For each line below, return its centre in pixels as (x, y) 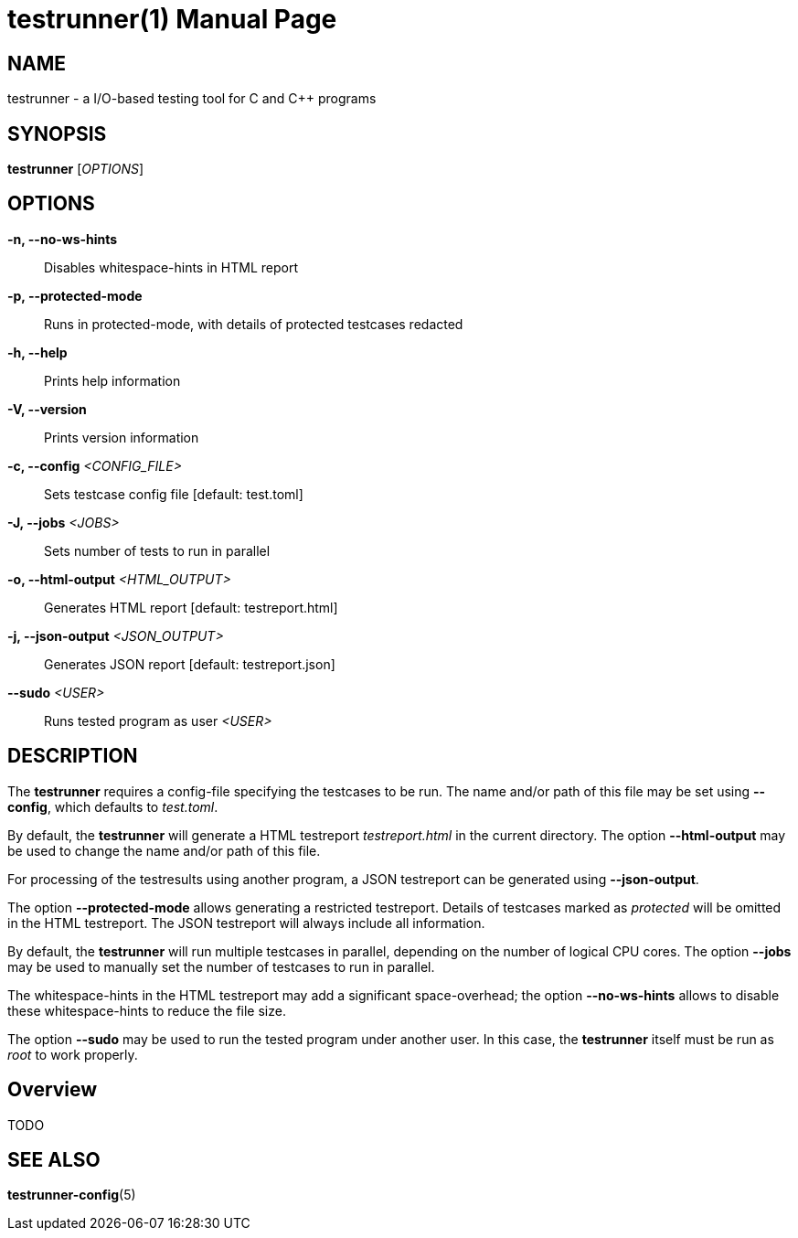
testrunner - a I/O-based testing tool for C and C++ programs (192, 99)
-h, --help (37, 352)
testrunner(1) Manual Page (172, 19)
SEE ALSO (54, 1159)
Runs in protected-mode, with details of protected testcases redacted (254, 324)
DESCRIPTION (73, 756)
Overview (53, 1090)
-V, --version (47, 409)
